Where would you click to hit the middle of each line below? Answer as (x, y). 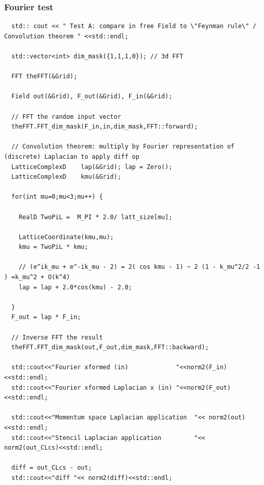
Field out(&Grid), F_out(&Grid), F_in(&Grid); (92, 97)
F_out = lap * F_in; (46, 317)
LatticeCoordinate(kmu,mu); (66, 237)
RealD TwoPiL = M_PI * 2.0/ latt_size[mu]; (95, 217)
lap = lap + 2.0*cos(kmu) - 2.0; (75, 287)
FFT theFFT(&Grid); (44, 77)
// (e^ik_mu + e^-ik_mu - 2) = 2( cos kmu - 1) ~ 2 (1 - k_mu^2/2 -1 (139, 267)
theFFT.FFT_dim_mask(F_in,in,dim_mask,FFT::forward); (105, 127)
